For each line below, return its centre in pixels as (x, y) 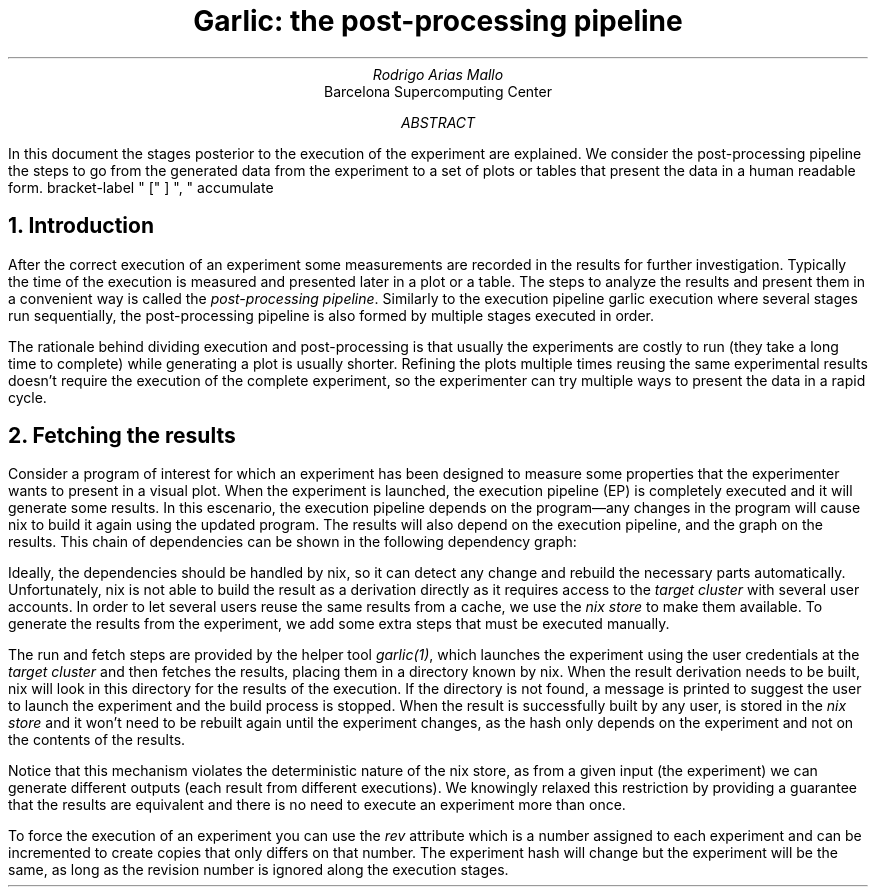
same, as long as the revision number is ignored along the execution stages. (258, 870)
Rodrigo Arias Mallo (438, 74)
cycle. (27, 397)
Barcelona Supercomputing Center (438, 91)
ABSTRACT (438, 122)
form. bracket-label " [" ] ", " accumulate (141, 187)
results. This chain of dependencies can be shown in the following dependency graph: (292, 542)
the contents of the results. (97, 740)
